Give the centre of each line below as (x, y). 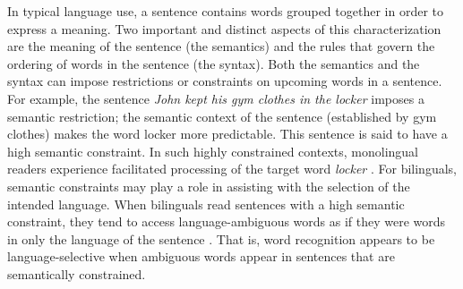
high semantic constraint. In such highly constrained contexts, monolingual (213, 151)
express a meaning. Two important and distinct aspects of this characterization (224, 28)
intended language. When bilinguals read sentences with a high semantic (206, 204)
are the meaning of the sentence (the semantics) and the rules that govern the (221, 46)
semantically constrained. (77, 273)
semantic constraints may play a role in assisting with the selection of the (209, 186)
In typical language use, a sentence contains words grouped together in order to (225, 11)
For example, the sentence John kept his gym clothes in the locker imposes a (216, 98)
